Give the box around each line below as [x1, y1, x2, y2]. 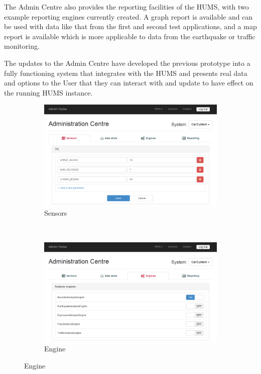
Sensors [44, 208, 67, 218]
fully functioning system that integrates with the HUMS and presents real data [4, 67, 247, 78]
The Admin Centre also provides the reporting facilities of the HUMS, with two [4, 2, 249, 12]
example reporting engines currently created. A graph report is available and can [4, 11, 253, 22]
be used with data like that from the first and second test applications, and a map [4, 21, 257, 32]
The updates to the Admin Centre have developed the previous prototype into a [4, 57, 250, 68]
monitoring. [4, 41, 40, 51]
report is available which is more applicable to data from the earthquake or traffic [4, 31, 255, 41]
